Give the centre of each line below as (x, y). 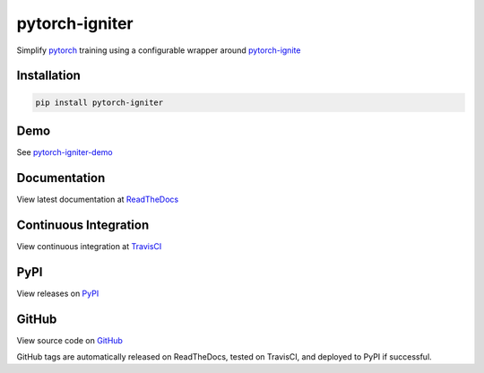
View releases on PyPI (58, 293)
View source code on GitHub (69, 340)
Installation (48, 76)
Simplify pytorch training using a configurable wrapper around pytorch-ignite (159, 50)
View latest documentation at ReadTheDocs (98, 199)
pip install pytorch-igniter (99, 102)
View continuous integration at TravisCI (89, 246)
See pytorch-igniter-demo (65, 152)
